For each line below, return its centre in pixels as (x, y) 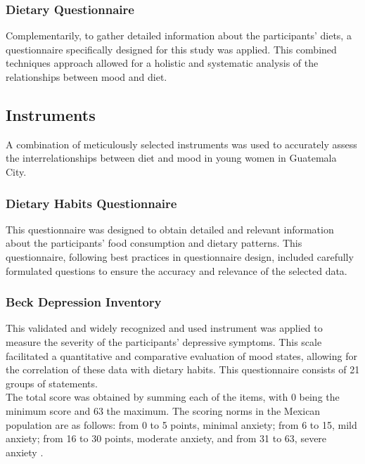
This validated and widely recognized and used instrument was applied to (164, 328)
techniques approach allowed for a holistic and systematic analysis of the (162, 63)
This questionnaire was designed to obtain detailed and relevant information (170, 229)
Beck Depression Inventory (84, 302)
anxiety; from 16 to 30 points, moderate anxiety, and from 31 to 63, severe (166, 438)
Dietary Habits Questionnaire (91, 203)
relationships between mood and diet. (87, 77)
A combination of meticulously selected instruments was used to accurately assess (181, 144)
